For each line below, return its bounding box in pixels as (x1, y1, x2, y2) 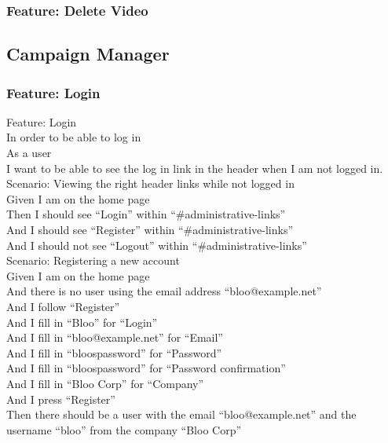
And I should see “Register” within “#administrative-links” (6, 222, 294, 237)
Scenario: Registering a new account (6, 252, 180, 269)
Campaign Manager (6, 42, 170, 66)
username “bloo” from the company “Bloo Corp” (6, 421, 242, 438)
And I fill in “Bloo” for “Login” (6, 313, 158, 330)
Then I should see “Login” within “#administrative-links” (6, 206, 286, 222)
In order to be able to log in (6, 129, 141, 145)
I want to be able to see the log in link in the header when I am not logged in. (6, 159, 383, 176)
